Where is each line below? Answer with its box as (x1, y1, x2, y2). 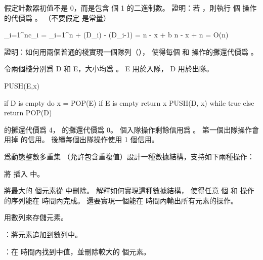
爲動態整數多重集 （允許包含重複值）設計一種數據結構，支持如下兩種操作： (4, 151, 254, 161)
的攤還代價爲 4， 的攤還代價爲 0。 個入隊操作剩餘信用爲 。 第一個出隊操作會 (4, 124, 259, 135)
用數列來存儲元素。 (4, 212, 68, 223)
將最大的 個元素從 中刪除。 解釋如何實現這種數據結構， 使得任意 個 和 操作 (4, 185, 254, 196)
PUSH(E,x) (4, 80, 40, 91)
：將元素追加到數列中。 (4, 229, 82, 239)
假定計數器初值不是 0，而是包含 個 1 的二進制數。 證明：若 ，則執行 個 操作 (4, 3, 257, 13)
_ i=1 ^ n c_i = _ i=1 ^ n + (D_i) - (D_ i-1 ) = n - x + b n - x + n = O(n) (4, 29, 229, 40)
